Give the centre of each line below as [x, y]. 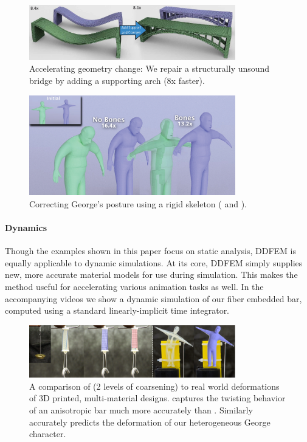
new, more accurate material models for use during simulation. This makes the [151, 275]
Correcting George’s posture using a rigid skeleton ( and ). [138, 203]
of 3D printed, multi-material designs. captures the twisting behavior [157, 398]
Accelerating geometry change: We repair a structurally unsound [150, 68]
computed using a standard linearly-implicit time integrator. [117, 310]
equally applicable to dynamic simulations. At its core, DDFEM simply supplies [154, 262]
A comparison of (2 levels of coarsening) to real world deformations [154, 386]
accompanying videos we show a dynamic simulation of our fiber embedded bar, [153, 298]
